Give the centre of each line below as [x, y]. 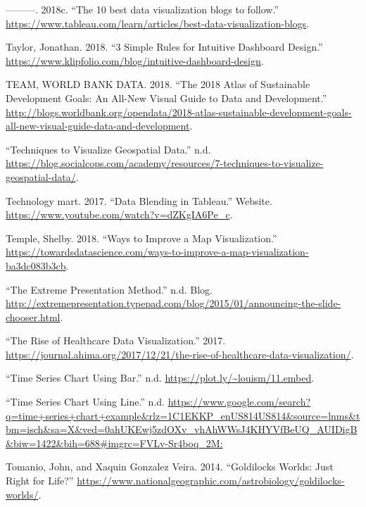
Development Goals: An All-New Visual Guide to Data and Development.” [166, 98]
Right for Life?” [40, 481]
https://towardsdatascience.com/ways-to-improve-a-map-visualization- [157, 252]
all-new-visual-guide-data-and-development [98, 126]
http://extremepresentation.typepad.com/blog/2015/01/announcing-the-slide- [173, 303]
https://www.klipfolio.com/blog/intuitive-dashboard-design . [135, 60]
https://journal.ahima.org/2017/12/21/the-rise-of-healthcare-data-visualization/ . [180, 354]
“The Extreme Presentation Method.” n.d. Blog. [109, 289]
